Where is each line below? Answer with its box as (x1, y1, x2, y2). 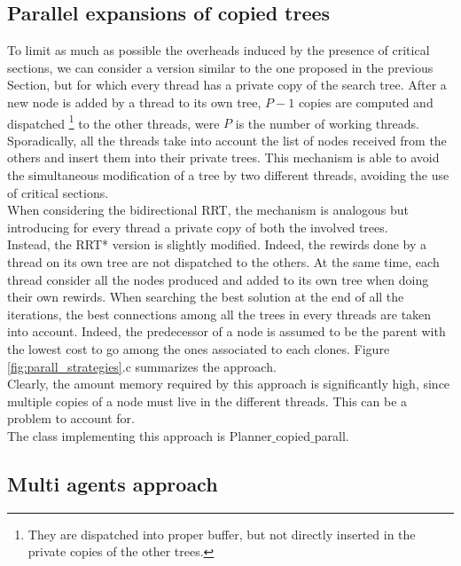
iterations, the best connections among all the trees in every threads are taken (7, 304, 432, 323)
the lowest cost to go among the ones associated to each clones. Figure (7, 339, 390, 358)
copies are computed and (298, 92, 434, 111)
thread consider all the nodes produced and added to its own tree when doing (7, 270, 429, 288)
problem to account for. (7, 409, 135, 428)
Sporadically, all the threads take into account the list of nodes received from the (7, 130, 447, 149)
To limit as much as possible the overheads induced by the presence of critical (7, 41, 430, 59)
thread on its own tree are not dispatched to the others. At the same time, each (7, 252, 440, 271)
